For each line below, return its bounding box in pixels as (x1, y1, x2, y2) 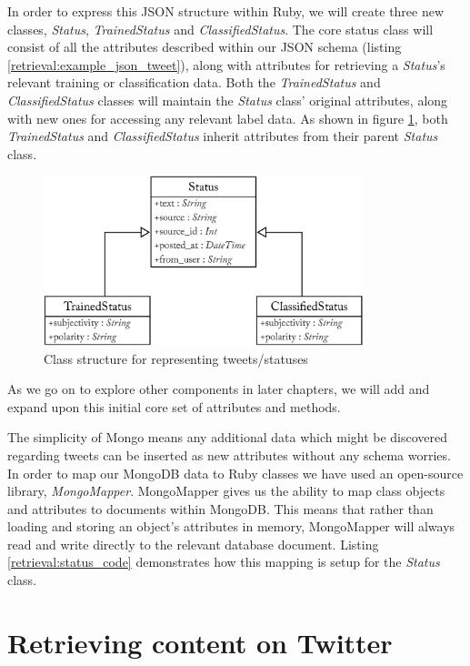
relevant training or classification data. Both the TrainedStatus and (7, 73, 381, 92)
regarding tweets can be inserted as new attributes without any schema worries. (7, 445, 451, 464)
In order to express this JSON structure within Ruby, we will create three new (7, 2, 445, 20)
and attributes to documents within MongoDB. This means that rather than (7, 499, 434, 518)
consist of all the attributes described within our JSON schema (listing (7, 37, 402, 56)
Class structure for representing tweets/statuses (44, 348, 308, 368)
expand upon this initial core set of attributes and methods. (7, 397, 341, 416)
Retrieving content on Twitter (7, 623, 393, 661)
